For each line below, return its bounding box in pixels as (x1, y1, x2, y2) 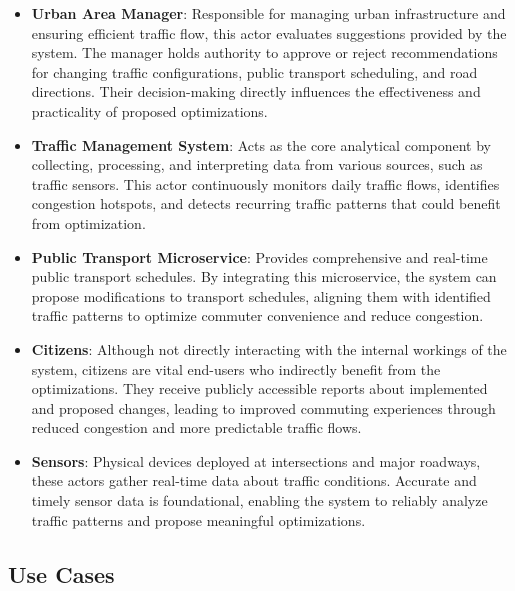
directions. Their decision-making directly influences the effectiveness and (31, 81, 481, 102)
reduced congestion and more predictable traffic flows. (31, 417, 362, 438)
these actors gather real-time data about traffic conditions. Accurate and (31, 470, 477, 491)
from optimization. (31, 212, 146, 233)
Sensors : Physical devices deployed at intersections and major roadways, (31, 450, 481, 471)
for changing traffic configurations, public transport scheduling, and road (31, 61, 478, 82)
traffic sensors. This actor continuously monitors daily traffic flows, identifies (31, 173, 500, 194)
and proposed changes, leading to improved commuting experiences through (31, 397, 496, 418)
